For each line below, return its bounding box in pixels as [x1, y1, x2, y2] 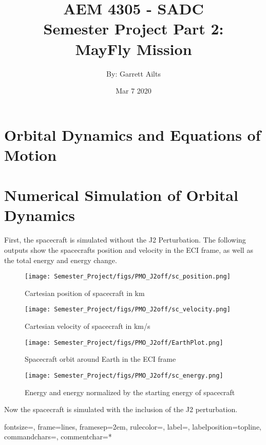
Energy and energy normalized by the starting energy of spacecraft [25, 386, 235, 397]
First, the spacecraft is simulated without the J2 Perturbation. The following [4, 234, 246, 245]
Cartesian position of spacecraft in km [25, 287, 145, 298]
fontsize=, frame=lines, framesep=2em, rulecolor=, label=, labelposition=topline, [4, 421, 262, 432]
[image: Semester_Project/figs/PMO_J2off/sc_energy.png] [25, 372, 223, 379]
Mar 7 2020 [116, 85, 151, 96]
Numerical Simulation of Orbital [4, 184, 238, 206]
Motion [4, 144, 57, 165]
